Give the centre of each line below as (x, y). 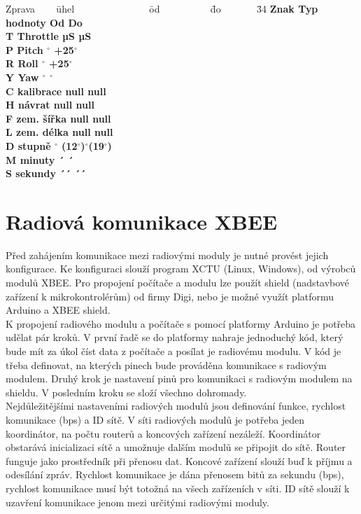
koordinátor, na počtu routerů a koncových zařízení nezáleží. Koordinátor (163, 433)
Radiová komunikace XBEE (142, 221)
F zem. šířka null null (58, 118)
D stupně (28, 145)
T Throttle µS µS (49, 36)
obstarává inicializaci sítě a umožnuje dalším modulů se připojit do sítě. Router (176, 447)
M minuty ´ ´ (40, 159)
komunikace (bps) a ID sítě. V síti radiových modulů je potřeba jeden (155, 419)
